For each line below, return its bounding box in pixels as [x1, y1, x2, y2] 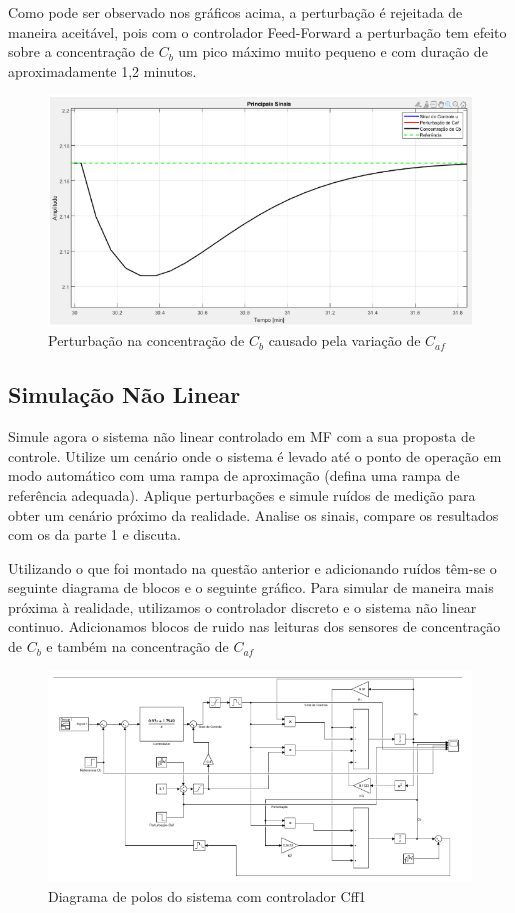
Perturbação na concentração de [48, 330, 245, 351]
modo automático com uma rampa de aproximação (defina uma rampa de [8, 465, 460, 486]
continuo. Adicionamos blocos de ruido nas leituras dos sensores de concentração [8, 616, 501, 637]
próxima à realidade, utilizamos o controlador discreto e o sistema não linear [8, 596, 477, 617]
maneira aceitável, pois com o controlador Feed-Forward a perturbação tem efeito [8, 21, 507, 42]
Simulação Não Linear [8, 379, 241, 410]
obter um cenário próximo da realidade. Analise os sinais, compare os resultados [8, 504, 499, 525]
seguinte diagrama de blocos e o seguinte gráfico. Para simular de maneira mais [8, 577, 494, 598]
